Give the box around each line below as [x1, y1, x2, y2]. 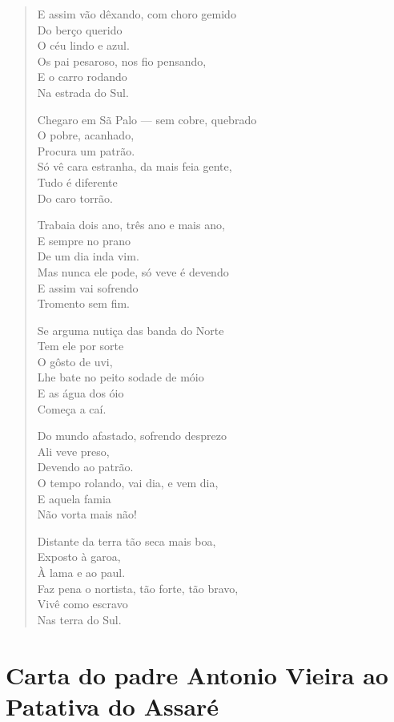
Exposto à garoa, [37, 548, 121, 565]
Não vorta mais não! [37, 506, 137, 522]
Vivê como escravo [37, 595, 128, 612]
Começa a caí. [37, 400, 107, 417]
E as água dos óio [37, 385, 124, 401]
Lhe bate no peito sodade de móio [37, 369, 204, 385]
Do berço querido [37, 21, 123, 38]
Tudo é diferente [37, 173, 118, 190]
